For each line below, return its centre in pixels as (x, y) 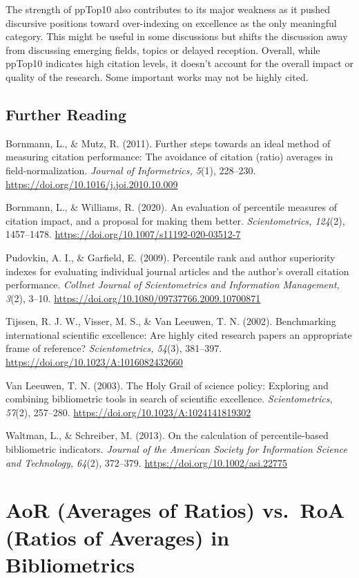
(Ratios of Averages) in (118, 537)
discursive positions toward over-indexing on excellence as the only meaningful (171, 22)
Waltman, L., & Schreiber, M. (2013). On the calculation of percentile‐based (167, 435)
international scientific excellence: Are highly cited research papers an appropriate (179, 334)
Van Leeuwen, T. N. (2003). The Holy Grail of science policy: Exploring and (167, 385)
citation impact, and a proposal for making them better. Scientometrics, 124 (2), (175, 220)
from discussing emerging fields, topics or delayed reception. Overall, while (163, 49)
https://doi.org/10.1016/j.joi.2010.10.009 (92, 184)
